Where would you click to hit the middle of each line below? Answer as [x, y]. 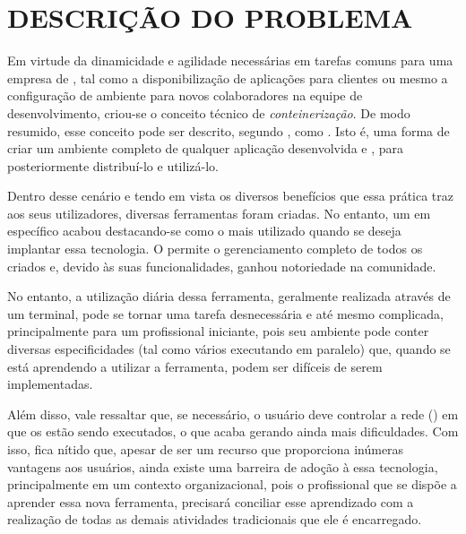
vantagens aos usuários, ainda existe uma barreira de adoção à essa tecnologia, [223, 466]
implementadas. [50, 384]
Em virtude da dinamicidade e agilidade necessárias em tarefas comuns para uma [230, 60]
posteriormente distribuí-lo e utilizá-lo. [113, 165]
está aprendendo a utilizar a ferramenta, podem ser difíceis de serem [195, 366]
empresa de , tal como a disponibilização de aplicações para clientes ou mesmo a [228, 78]
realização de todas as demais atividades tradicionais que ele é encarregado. [215, 519]
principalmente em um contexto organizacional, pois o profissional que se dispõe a [232, 484]
